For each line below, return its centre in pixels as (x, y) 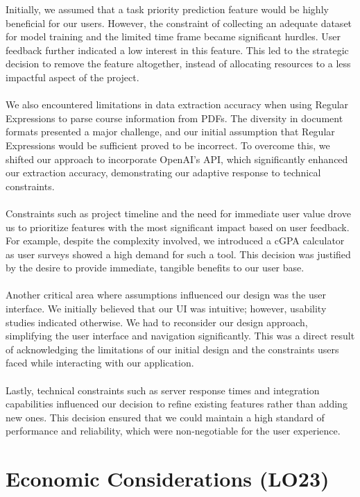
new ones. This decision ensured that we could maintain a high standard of (165, 417)
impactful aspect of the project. (72, 77)
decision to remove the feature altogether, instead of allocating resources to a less (178, 64)
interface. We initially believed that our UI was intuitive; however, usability (166, 309)
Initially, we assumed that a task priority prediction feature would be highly (167, 9)
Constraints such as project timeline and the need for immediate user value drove (178, 213)
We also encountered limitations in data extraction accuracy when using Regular (177, 104)
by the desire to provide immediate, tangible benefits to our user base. (155, 268)
